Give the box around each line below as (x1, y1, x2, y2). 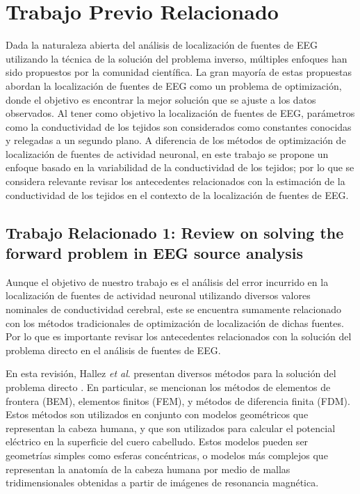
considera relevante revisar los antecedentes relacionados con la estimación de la (6, 174, 345, 189)
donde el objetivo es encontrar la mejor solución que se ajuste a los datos (6, 92, 316, 106)
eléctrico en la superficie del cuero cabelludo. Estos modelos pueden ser (6, 434, 309, 449)
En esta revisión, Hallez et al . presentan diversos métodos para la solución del (6, 366, 336, 381)
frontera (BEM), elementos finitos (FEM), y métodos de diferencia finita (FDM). (6, 393, 350, 408)
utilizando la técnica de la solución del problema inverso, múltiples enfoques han (6, 51, 347, 65)
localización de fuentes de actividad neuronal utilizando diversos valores (6, 288, 311, 303)
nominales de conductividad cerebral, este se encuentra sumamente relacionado (6, 302, 342, 317)
